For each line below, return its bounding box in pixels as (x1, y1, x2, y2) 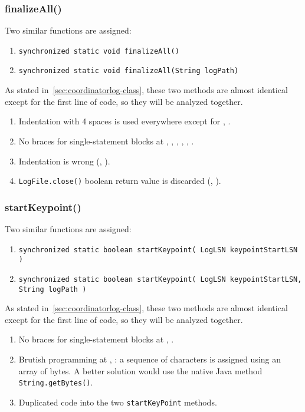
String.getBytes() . (18, 376, 93, 388)
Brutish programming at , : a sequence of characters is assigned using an (18, 352, 281, 365)
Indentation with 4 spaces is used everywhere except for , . (18, 115, 231, 127)
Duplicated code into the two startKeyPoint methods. (18, 395, 217, 408)
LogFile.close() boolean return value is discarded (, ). (18, 174, 221, 187)
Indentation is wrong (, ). (18, 154, 110, 167)
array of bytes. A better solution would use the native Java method (18, 364, 263, 377)
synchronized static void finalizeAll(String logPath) (18, 67, 239, 75)
